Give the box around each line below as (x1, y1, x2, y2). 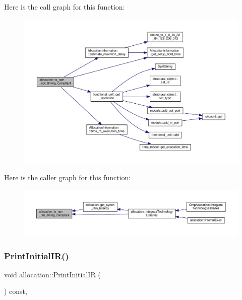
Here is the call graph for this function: (4, 2, 125, 12)
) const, (4, 286, 27, 296)
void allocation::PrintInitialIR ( (4, 269, 101, 279)
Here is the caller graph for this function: (4, 172, 131, 183)
